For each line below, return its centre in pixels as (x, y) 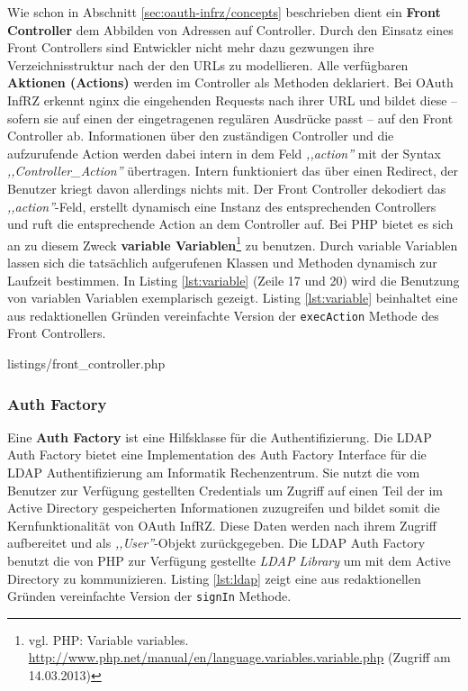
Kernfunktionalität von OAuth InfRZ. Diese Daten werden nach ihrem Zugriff (222, 525)
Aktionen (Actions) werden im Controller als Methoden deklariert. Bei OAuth (230, 82)
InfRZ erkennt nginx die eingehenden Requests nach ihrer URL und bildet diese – (233, 100)
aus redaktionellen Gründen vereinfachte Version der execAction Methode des (223, 315)
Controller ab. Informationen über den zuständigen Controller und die (201, 136)
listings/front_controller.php (86, 363)
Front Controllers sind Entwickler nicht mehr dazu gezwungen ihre (191, 47)
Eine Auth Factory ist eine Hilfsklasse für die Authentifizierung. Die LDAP (220, 436)
